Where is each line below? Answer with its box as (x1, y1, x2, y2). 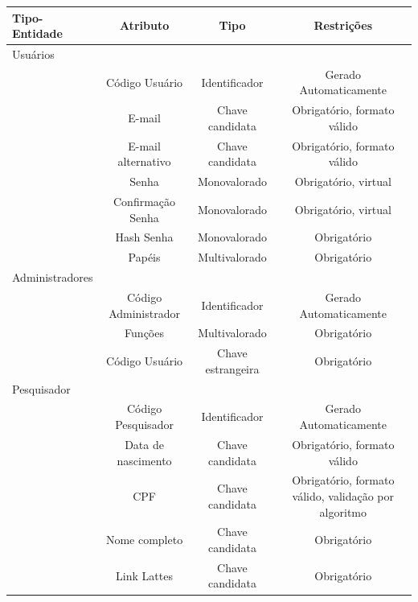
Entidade (12, 25, 63, 42)
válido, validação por (292, 487, 395, 504)
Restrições (313, 17, 373, 34)
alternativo (117, 153, 171, 170)
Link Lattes (116, 567, 173, 583)
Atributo (119, 17, 170, 34)
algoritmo (319, 503, 367, 520)
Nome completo (105, 531, 183, 548)
